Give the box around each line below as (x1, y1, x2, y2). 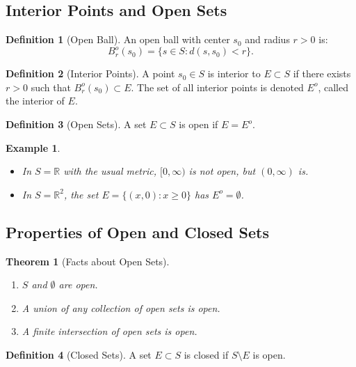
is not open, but (188, 164, 256, 178)
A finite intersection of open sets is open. (22, 324, 197, 338)
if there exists (293, 66, 351, 81)
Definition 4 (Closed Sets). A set (6, 348, 152, 362)
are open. (58, 277, 98, 292)
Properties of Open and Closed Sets (6, 221, 269, 242)
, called (318, 79, 349, 94)
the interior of (6, 93, 65, 108)
